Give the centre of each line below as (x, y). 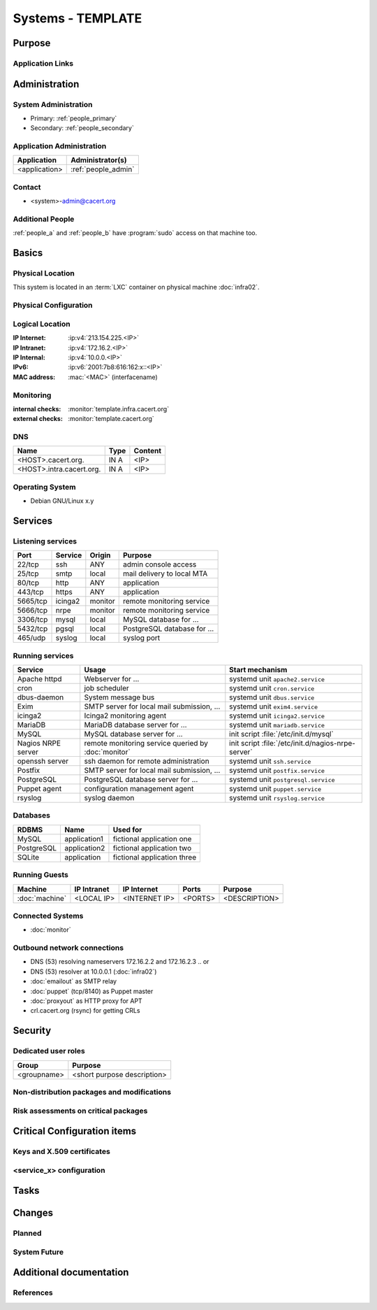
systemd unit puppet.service (275, 789)
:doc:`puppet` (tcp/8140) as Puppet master (92, 991)
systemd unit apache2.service (277, 679)
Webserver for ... (112, 679)
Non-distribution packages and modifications (92, 1092)
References (33, 1293)
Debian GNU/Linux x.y (62, 501)
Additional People (44, 219)
